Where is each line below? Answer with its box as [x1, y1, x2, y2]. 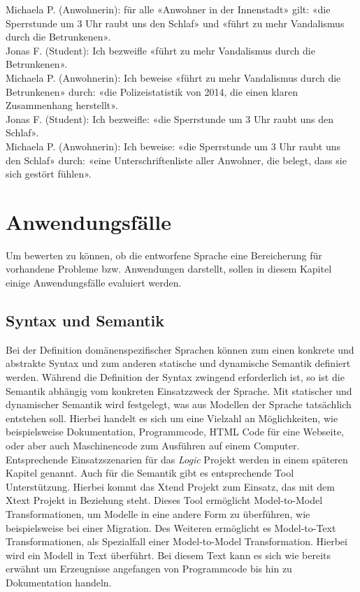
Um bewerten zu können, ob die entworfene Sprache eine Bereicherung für [6, 247, 322, 262]
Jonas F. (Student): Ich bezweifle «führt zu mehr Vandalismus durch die [6, 43, 315, 57]
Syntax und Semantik [6, 310, 165, 331]
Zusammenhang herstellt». [6, 98, 118, 113]
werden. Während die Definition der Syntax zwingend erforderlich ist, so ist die [6, 370, 345, 384]
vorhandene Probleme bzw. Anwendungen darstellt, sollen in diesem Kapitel [6, 261, 332, 276]
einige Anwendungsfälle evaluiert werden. [6, 275, 182, 290]
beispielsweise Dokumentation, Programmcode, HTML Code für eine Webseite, [6, 424, 344, 439]
